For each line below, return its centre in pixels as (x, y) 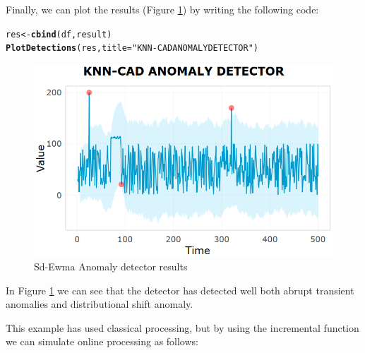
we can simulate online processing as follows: (102, 341)
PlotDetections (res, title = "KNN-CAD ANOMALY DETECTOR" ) (132, 48)
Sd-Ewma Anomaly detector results (111, 267)
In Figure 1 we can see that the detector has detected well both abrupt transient (180, 290)
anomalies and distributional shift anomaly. (100, 304)
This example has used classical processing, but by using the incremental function (182, 327)
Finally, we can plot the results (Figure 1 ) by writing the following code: (162, 9)
